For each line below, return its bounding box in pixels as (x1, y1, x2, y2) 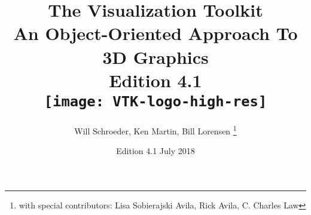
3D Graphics (102, 44, 209, 69)
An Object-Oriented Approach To (13, 21, 298, 45)
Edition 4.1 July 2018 (116, 145, 195, 157)
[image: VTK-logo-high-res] (44, 93, 267, 110)
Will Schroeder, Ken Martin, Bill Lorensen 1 (74, 123, 237, 137)
